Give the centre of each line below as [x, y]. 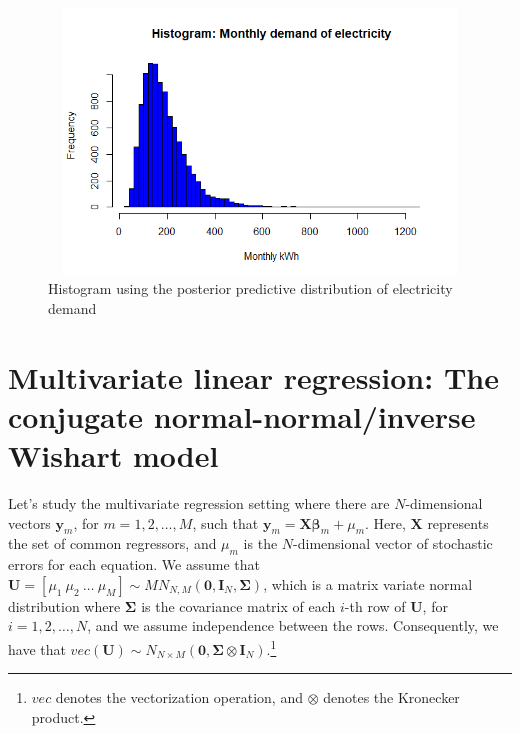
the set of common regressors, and [112, 543]
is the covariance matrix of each [238, 605]
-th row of [375, 605]
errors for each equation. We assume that [134, 564]
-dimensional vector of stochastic [393, 543]
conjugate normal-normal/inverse [242, 415]
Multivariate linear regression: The [253, 376]
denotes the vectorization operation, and [179, 697]
